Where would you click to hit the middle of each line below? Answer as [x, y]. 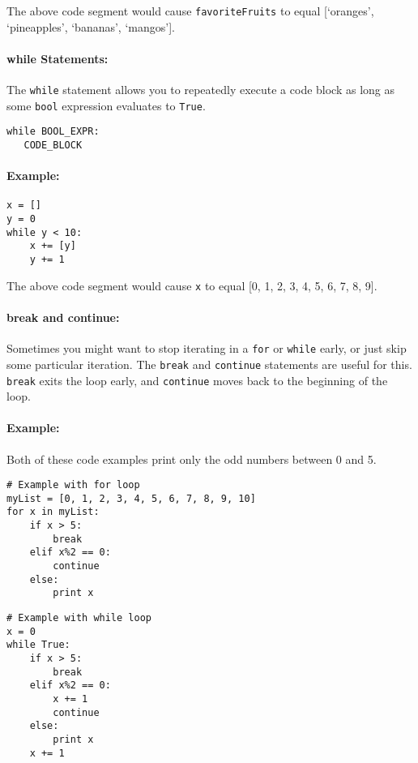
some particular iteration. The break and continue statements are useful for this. [209, 364]
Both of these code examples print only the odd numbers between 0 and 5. [192, 459]
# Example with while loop [79, 618]
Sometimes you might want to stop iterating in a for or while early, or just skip [207, 348]
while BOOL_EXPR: [53, 132]
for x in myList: [53, 512]
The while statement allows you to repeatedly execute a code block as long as [201, 90]
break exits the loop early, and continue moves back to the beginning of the [197, 380]
